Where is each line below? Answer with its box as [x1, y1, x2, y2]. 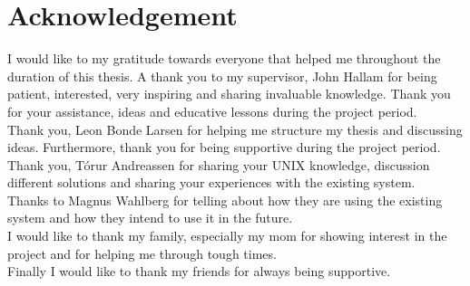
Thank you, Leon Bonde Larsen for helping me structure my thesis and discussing [7, 119, 463, 138]
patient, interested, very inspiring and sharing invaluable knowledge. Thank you [7, 84, 451, 103]
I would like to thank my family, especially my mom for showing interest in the [7, 226, 447, 245]
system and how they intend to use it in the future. [7, 208, 293, 227]
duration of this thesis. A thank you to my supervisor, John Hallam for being [7, 66, 437, 85]
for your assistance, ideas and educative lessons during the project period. [7, 101, 417, 120]
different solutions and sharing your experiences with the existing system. [7, 173, 416, 192]
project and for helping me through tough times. [7, 243, 277, 262]
